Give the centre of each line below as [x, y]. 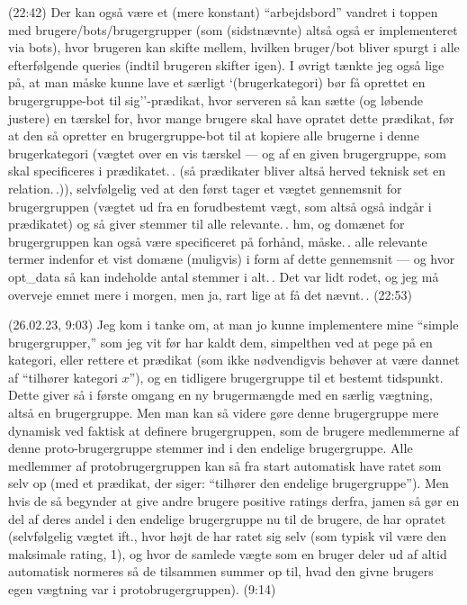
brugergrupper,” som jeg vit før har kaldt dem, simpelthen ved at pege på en [220, 342]
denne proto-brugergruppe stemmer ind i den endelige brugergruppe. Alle [211, 448]
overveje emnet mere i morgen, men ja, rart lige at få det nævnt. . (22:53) [210, 294]
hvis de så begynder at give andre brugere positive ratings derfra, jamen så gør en [234, 501]
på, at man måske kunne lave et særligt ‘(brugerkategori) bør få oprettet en [217, 82]
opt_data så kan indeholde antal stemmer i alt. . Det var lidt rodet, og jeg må [224, 276]
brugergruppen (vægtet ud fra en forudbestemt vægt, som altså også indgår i [220, 206]
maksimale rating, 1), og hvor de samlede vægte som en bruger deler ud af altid [228, 553]
